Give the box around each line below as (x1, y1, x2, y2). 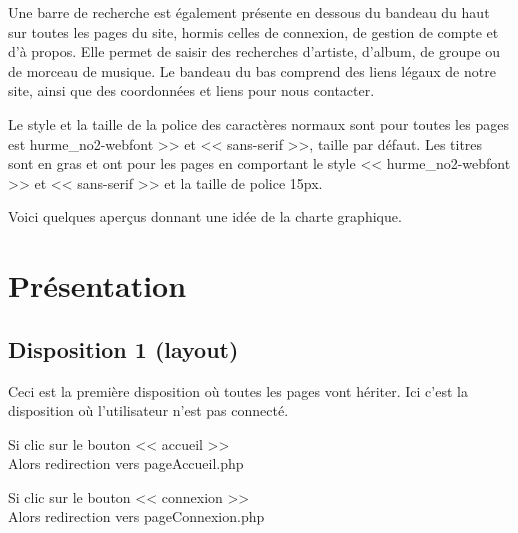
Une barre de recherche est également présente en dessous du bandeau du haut (8, 2, 490, 22)
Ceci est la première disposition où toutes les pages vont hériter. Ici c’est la (8, 380, 468, 401)
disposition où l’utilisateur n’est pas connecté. (8, 400, 289, 421)
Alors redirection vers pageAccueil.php (8, 453, 244, 474)
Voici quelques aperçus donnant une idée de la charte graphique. (8, 206, 402, 227)
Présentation (8, 265, 187, 306)
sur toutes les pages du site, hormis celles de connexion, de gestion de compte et (8, 21, 499, 42)
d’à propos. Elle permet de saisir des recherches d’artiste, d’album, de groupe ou (8, 41, 501, 62)
